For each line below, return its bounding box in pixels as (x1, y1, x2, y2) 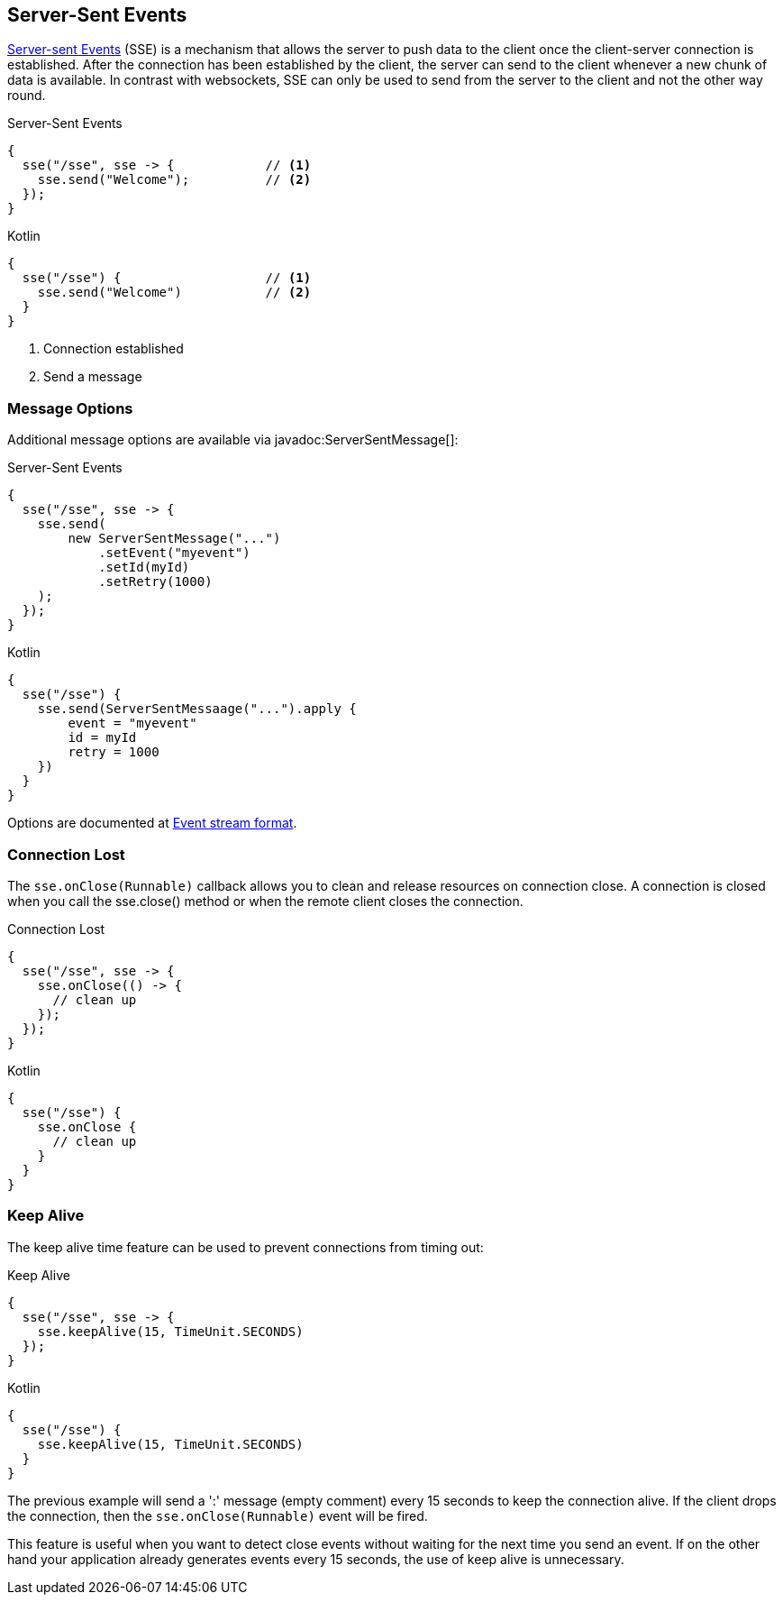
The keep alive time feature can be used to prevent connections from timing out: (7, 1239, 484, 1255)
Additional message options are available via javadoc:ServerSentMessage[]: (7, 432, 459, 448)
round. (7, 87, 46, 104)
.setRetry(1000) (98, 574, 213, 590)
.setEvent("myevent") (98, 545, 250, 561)
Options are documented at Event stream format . (7, 815, 297, 831)
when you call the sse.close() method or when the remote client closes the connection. (7, 893, 524, 909)
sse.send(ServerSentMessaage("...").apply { (37, 701, 357, 717)
